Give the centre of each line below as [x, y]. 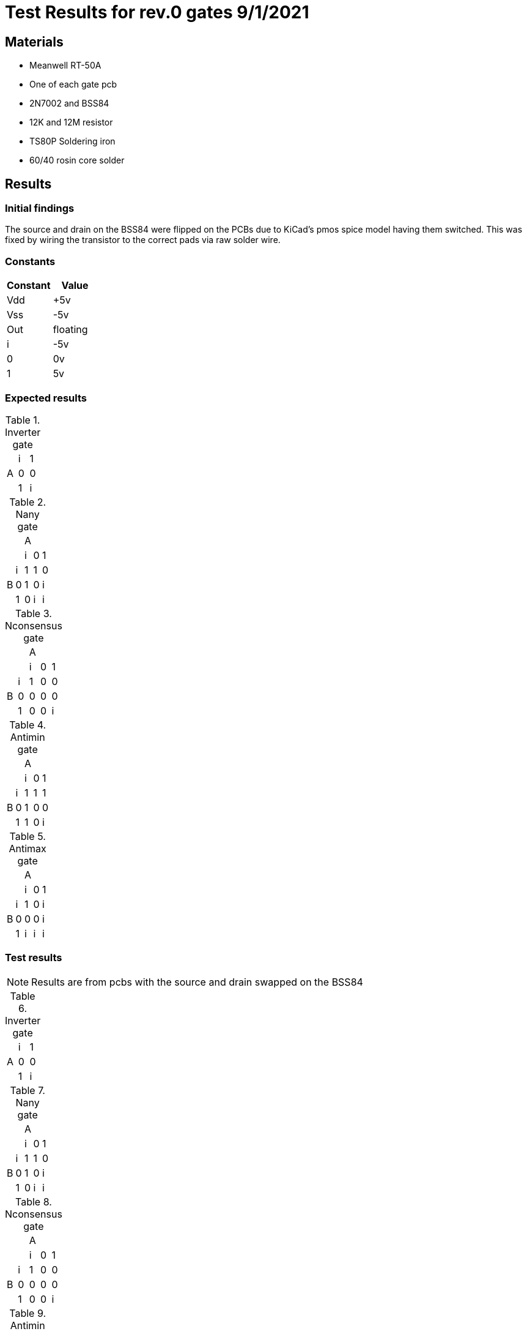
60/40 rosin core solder [77, 160]
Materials [34, 42]
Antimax [28, 848]
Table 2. [28, 502]
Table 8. [34, 1201]
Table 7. [28, 1090]
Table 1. [23, 420]
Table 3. [34, 613]
